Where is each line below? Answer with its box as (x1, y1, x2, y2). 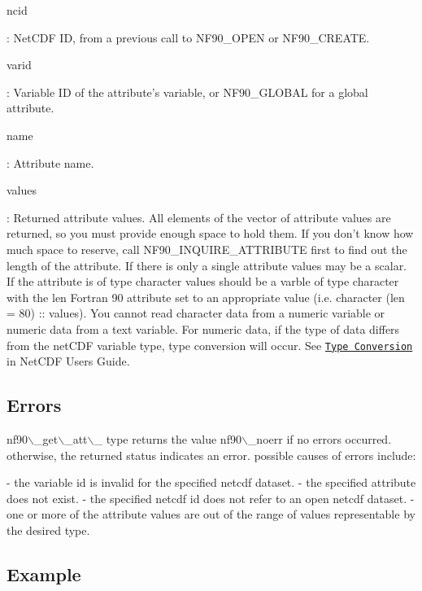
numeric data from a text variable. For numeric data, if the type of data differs (7, 320, 400, 337)
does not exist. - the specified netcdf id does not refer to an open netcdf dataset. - (7, 489, 415, 506)
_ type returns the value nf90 (94, 430, 241, 447)
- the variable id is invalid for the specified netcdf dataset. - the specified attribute (7, 474, 416, 491)
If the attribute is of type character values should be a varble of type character (7, 273, 399, 290)
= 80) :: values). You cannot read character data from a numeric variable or (7, 304, 385, 322)
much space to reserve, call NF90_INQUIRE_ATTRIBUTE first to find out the (7, 240, 407, 257)
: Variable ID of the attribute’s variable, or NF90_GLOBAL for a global (7, 83, 368, 100)
